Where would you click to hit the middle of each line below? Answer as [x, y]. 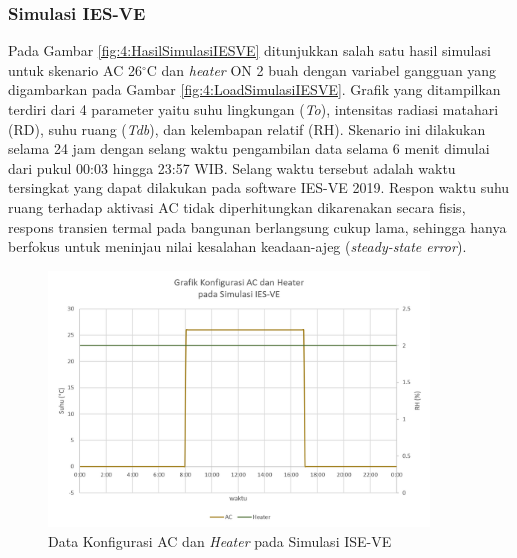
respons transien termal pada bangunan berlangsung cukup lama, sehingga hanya [257, 226]
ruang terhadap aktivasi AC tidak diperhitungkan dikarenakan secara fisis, [237, 206]
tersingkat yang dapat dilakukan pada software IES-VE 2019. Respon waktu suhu [259, 187]
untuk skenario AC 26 [75, 69]
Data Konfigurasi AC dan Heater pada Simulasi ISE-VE [220, 540]
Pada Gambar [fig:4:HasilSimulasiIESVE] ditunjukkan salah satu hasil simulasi [249, 50]
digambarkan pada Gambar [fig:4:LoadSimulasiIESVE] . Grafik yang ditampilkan [254, 89]
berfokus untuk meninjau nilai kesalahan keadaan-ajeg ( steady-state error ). [237, 246]
